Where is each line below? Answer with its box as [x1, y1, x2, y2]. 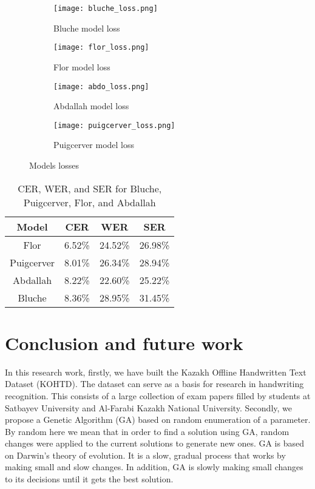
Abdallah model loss [53, 99, 129, 112]
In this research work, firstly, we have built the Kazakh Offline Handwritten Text [5, 365, 307, 378]
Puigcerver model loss [53, 138, 135, 151]
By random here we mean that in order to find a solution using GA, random [5, 425, 290, 437]
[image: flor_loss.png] [53, 43, 149, 52]
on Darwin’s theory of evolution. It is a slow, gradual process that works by [5, 448, 286, 461]
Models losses [29, 159, 79, 171]
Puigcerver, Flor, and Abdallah [23, 195, 156, 209]
